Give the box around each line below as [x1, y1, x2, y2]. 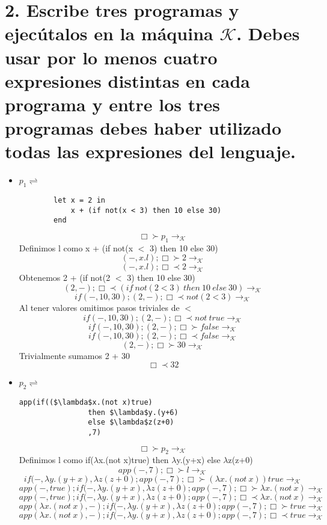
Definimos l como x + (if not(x [19, 241, 133, 254]
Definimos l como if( [19, 453, 94, 466]
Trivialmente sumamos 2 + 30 [19, 349, 130, 361]
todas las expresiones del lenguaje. [5, 139, 296, 164]
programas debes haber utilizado [5, 115, 282, 140]
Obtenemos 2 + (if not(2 [19, 271, 111, 284]
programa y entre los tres [5, 91, 220, 116]
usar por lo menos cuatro [5, 45, 218, 69]
